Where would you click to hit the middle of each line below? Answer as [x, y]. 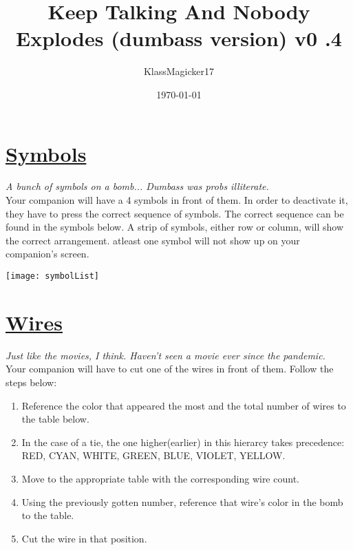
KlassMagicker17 [179, 71]
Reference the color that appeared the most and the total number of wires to [184, 405]
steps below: [31, 382]
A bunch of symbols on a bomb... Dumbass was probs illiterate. [137, 186]
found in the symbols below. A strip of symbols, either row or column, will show [175, 227]
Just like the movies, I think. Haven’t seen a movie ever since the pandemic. [165, 355]
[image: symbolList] [53, 276]
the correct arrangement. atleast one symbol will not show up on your [153, 240]
